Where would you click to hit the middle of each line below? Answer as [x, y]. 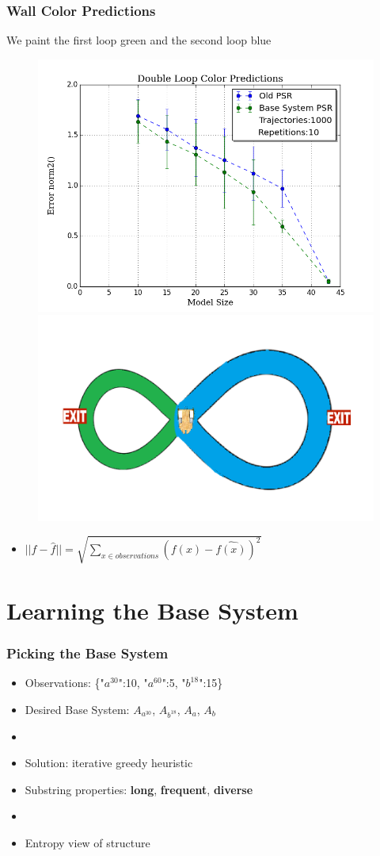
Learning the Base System [152, 610]
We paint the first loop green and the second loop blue [139, 40]
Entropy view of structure [87, 843]
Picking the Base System [87, 653]
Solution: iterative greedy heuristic [109, 763]
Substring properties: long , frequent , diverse [139, 789]
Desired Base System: [77, 709]
